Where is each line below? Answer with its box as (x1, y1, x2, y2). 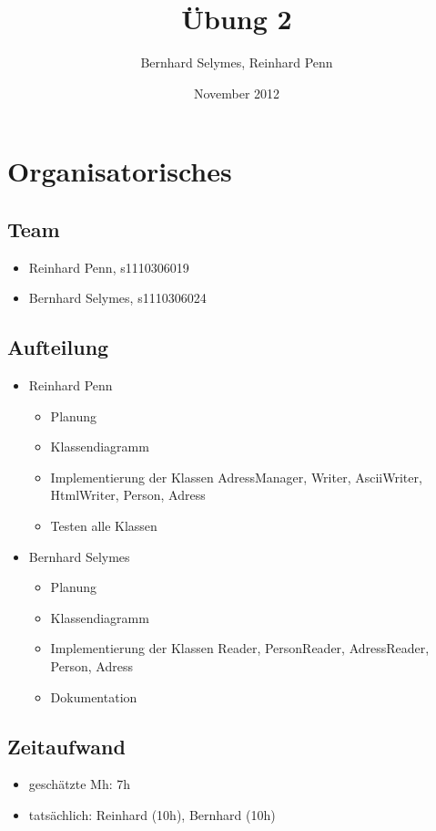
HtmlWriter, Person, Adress (50, 485, 206, 504)
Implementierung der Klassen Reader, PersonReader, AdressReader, (50, 639, 430, 658)
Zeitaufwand (7, 732, 126, 760)
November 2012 (193, 83, 280, 102)
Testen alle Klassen (50, 516, 157, 535)
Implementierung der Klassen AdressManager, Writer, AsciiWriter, (50, 467, 422, 486)
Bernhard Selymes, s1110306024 (28, 288, 207, 307)
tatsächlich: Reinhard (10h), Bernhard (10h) (28, 805, 276, 825)
